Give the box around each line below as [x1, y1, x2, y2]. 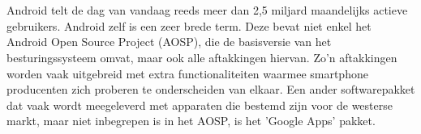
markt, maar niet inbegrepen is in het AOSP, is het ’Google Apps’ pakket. [6, 112, 376, 129]
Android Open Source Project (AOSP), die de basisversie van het [6, 33, 332, 50]
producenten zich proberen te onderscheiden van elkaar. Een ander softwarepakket [6, 81, 415, 98]
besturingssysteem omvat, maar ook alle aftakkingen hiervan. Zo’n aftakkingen [6, 48, 397, 65]
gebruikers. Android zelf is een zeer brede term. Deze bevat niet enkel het [6, 17, 372, 34]
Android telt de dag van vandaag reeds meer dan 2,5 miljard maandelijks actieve [6, 2, 408, 19]
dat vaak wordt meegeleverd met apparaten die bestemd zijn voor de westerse [6, 96, 393, 113]
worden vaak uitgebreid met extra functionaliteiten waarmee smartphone [6, 65, 368, 82]
